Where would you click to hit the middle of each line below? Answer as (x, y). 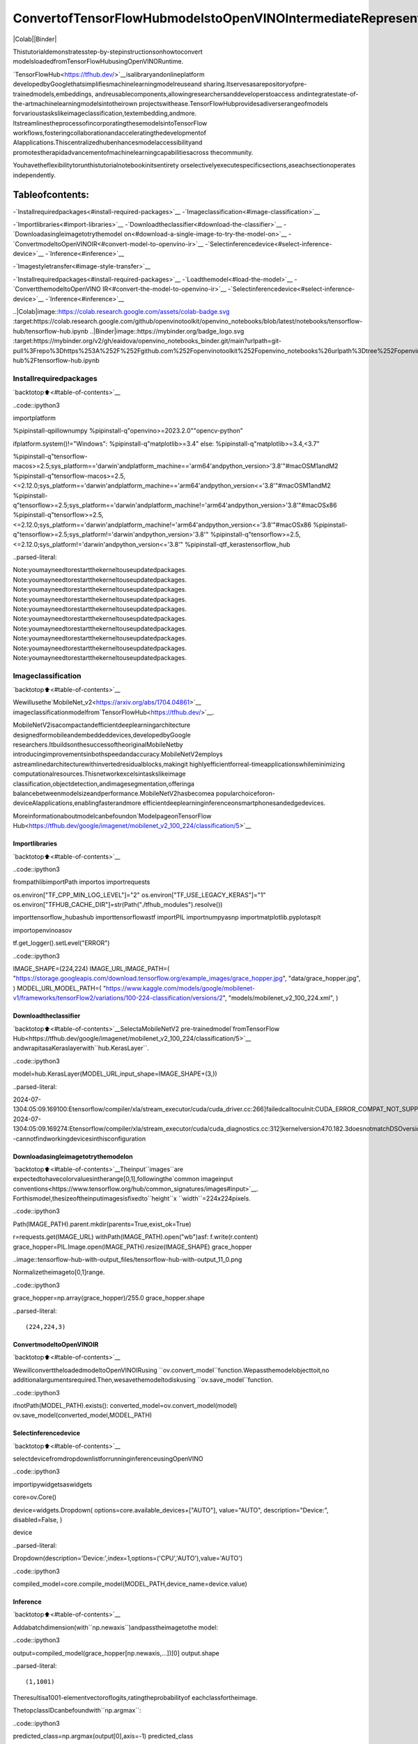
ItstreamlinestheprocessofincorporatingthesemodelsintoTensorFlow (110, 123)
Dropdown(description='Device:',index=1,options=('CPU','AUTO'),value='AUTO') (128, 1558)
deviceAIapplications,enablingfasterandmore (77, 803)
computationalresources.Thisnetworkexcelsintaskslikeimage (99, 774)
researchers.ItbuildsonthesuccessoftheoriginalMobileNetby (98, 744)
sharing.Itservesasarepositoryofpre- (255, 84)
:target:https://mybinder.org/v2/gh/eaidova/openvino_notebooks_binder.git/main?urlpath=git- (147, 341)
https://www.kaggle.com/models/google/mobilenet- (180, 988)
